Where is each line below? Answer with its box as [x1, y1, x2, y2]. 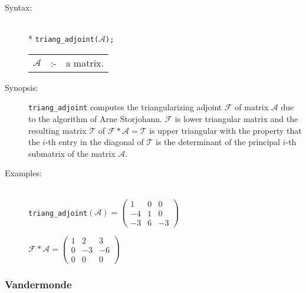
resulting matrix [28, 124, 87, 136]
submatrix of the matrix [28, 147, 116, 159]
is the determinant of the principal [156, 136, 281, 148]
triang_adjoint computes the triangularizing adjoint [28, 101, 222, 113]
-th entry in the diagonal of [45, 136, 144, 148]
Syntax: [5, 1, 32, 13]
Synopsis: [5, 81, 38, 93]
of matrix [235, 101, 269, 113]
